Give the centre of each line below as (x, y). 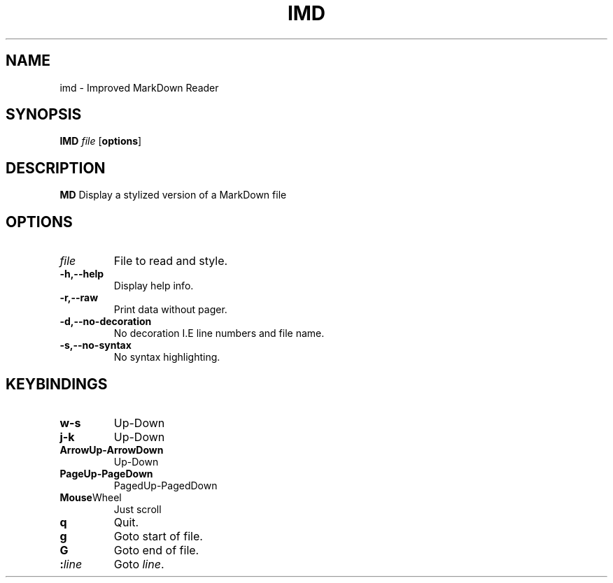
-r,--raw (79, 298)
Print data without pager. (170, 310)
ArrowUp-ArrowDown (112, 449)
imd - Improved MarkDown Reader (139, 87)
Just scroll (138, 509)
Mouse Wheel (91, 497)
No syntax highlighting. (167, 357)
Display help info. (154, 286)
